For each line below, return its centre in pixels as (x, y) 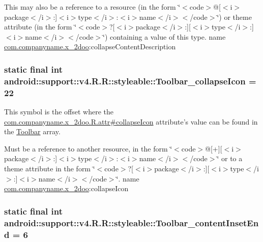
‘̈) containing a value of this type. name (164, 36)
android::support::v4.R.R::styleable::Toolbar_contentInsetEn (131, 222)
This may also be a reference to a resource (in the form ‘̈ (92, 7)
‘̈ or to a (230, 158)
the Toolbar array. (32, 131)
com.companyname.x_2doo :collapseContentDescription (90, 47)
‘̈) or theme (234, 17)
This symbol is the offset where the (59, 112)
